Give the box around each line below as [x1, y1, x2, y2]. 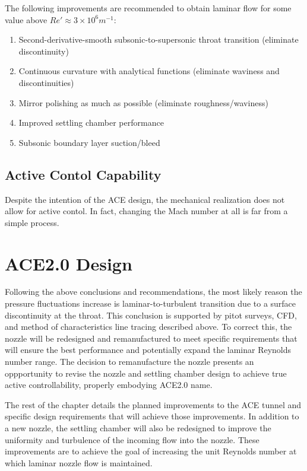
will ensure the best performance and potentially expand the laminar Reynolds [5, 343, 292, 356]
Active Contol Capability [5, 165, 162, 183]
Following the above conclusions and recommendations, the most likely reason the [5, 285, 302, 298]
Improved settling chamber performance [18, 116, 164, 129]
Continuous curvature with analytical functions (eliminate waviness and [18, 65, 280, 77]
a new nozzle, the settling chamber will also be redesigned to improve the [5, 421, 271, 434]
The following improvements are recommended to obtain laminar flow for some [5, 2, 292, 14]
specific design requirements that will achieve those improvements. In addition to [5, 410, 299, 422]
